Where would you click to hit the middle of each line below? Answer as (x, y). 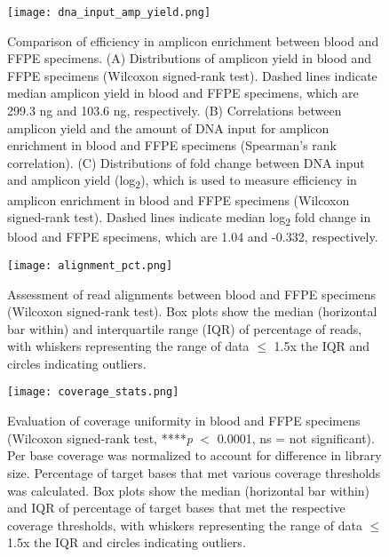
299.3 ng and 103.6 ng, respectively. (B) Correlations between (175, 111)
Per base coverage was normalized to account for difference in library (194, 455)
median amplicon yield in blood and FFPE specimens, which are (183, 93)
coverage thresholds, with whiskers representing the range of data (185, 525)
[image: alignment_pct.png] (90, 265)
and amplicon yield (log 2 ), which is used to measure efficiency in (182, 181)
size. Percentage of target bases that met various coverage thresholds (194, 472)
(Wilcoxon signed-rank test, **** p (100, 438)
